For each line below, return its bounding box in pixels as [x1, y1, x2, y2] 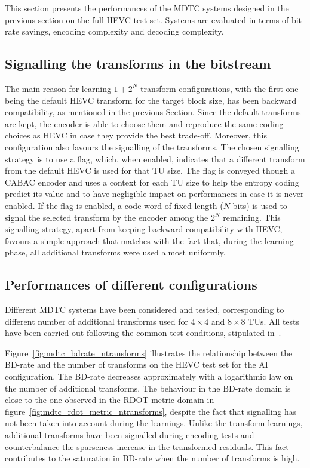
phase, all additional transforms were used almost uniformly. [5, 246, 226, 258]
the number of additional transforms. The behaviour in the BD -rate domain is [5, 381, 291, 394]
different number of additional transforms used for [5, 315, 188, 327]
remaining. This [223, 211, 281, 223]
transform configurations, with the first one [140, 82, 299, 94]
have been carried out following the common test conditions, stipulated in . [5, 327, 281, 339]
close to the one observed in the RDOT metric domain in [5, 393, 214, 406]
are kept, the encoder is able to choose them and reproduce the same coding [5, 117, 284, 130]
